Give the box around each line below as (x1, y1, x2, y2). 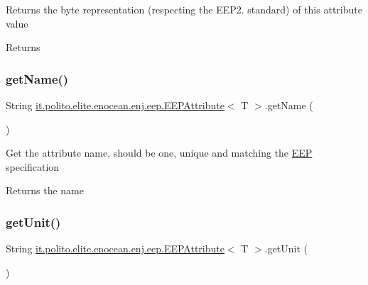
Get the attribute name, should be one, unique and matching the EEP (6, 145, 313, 160)
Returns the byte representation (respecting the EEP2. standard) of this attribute (6, 2, 362, 16)
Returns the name (6, 183, 84, 198)
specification (6, 159, 60, 174)
